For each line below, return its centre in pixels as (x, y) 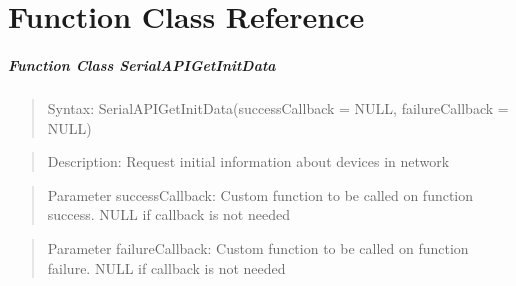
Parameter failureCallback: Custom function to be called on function (258, 247)
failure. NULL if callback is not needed (166, 267)
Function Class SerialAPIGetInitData (142, 64)
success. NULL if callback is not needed (168, 214)
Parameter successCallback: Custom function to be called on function (260, 194)
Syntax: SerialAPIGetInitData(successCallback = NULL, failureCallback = (278, 107)
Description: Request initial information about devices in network (248, 161)
